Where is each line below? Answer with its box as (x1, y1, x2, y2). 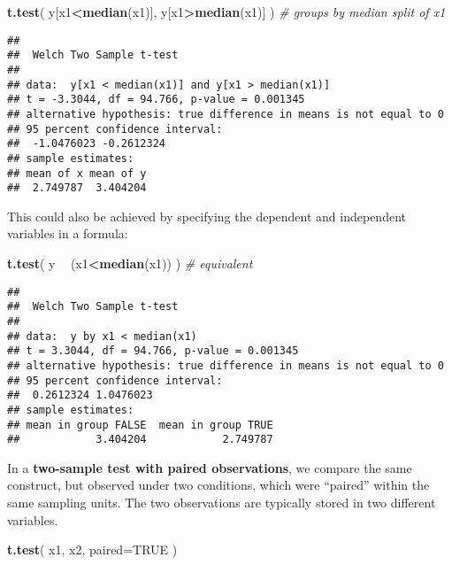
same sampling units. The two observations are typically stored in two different (7, 493, 436, 511)
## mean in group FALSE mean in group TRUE (7, 418, 273, 431)
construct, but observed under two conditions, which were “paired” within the (7, 476, 430, 494)
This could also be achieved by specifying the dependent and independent (7, 206, 406, 225)
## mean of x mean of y (7, 166, 147, 180)
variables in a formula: (7, 224, 128, 243)
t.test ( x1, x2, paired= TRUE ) (7, 540, 178, 559)
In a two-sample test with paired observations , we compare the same (7, 458, 412, 476)
